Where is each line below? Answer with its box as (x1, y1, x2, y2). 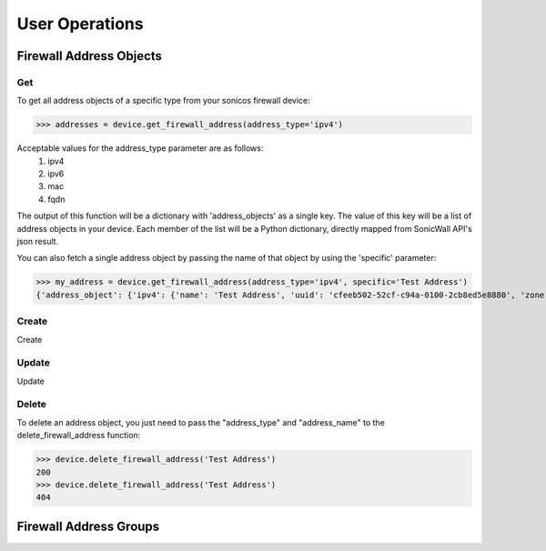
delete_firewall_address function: (16, 430, 141, 441)
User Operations (16, 14, 145, 34)
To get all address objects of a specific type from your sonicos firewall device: (16, 95, 310, 106)
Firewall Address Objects (16, 48, 163, 64)
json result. (16, 236, 59, 247)
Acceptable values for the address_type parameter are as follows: (16, 143, 264, 154)
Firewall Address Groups (16, 518, 160, 534)
